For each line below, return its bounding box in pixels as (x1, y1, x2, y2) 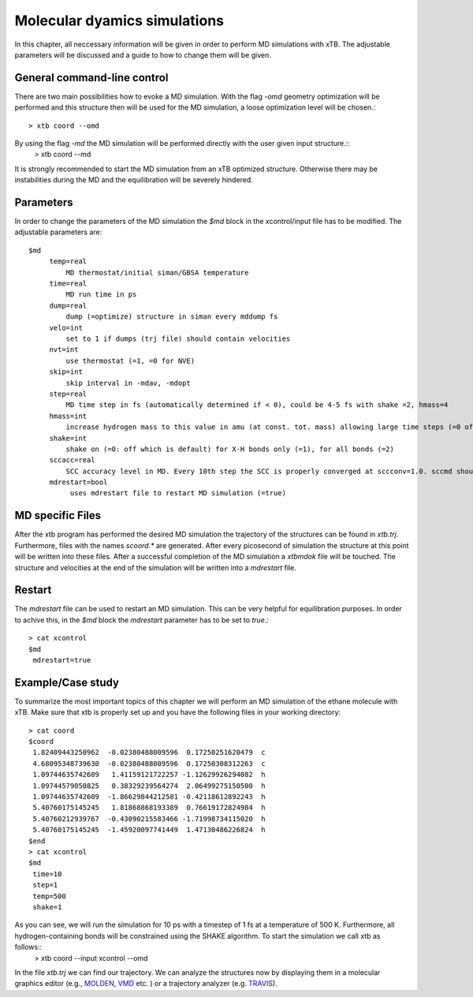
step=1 (32, 880, 58, 890)
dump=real (49, 301, 88, 310)
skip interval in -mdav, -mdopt (65, 379, 191, 387)
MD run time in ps (65, 290, 137, 299)
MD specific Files (14, 509, 102, 522)
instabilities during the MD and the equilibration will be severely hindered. (14, 175, 254, 185)
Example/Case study (14, 675, 120, 689)
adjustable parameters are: (14, 227, 102, 237)
